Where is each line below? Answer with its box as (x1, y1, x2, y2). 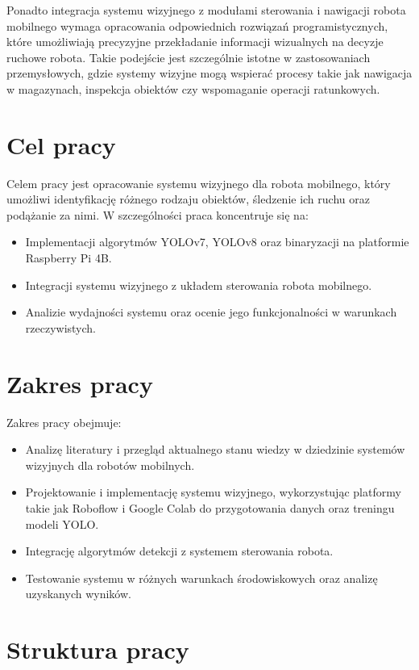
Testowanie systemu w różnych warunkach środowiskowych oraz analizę (25, 569, 378, 586)
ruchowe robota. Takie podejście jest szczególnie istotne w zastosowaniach (6, 48, 371, 65)
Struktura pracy (6, 633, 189, 666)
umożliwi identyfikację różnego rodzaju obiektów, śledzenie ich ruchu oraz (6, 191, 370, 207)
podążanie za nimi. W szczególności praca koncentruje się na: (6, 206, 309, 223)
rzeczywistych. (25, 319, 97, 336)
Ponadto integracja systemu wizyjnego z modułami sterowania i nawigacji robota (6, 2, 406, 18)
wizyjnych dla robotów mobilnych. (25, 456, 195, 473)
